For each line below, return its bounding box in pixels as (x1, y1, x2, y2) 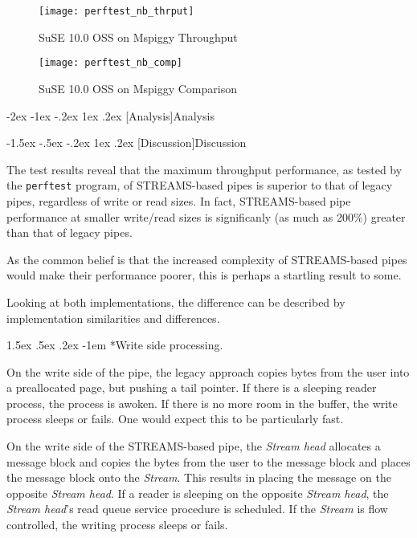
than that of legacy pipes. (6, 224, 133, 241)
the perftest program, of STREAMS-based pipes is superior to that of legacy (6, 177, 393, 194)
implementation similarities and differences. (6, 309, 220, 326)
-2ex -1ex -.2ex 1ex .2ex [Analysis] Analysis (6, 107, 215, 124)
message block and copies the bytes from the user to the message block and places (6, 453, 411, 470)
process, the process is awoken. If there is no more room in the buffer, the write (6, 394, 398, 411)
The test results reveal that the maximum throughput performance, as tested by (6, 161, 403, 177)
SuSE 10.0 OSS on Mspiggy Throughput (39, 28, 238, 45)
